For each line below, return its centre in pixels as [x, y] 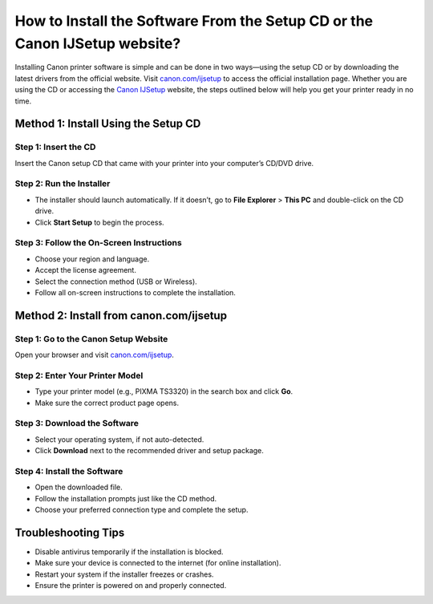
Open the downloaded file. [79, 487]
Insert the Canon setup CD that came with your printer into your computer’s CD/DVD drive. [164, 163]
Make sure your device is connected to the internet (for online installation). [158, 563]
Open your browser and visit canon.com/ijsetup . [94, 355]
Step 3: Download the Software [77, 424]
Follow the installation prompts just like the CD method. [126, 498]
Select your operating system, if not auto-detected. [119, 439]
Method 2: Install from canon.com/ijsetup [121, 316]
